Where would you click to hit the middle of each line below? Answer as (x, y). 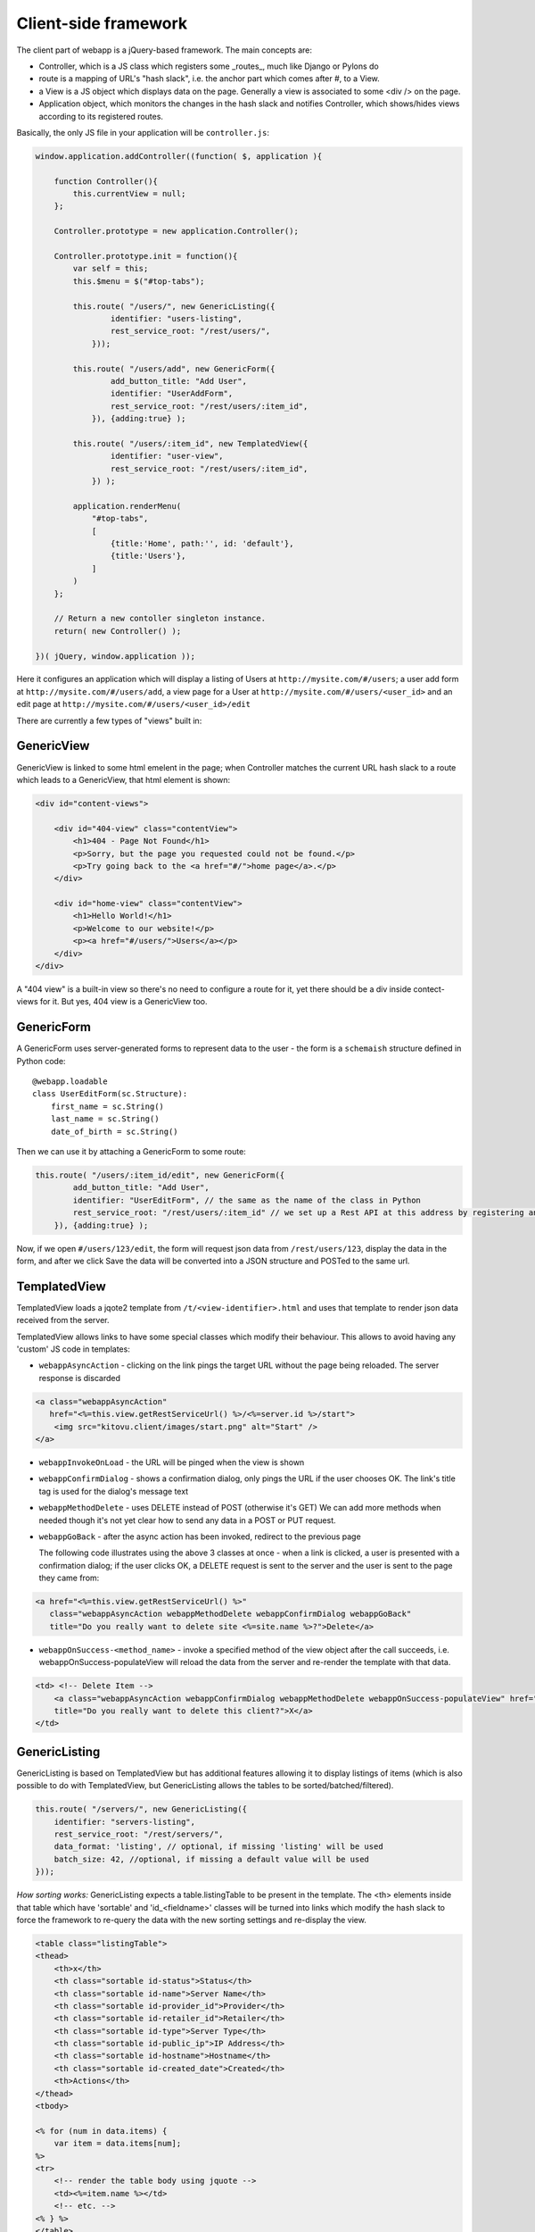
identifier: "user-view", (167, 456)
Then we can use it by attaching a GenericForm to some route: (132, 1152)
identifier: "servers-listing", (125, 1822)
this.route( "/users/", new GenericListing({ (174, 306)
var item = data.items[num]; (118, 2144)
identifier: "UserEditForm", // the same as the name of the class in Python (247, 1200)
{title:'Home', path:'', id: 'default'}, (202, 543)
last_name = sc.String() (105, 1119)
